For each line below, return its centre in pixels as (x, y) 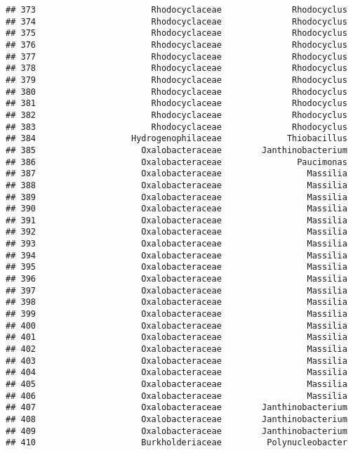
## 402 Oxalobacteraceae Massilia (176, 349)
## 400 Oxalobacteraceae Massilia (176, 326)
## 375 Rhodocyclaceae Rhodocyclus (176, 33)
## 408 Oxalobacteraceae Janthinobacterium (176, 419)
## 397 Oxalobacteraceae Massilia (176, 290)
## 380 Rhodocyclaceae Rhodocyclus (176, 92)
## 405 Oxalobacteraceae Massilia (176, 384)
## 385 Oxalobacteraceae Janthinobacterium (176, 150)
